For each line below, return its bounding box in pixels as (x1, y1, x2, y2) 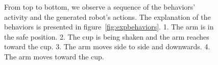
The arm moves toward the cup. (4, 51, 104, 61)
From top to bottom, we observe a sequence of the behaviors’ (4, 2, 196, 12)
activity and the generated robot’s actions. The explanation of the (4, 11, 211, 22)
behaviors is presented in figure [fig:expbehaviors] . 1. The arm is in (4, 21, 214, 32)
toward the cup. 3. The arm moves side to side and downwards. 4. (4, 41, 210, 52)
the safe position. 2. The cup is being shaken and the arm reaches (4, 31, 209, 42)
